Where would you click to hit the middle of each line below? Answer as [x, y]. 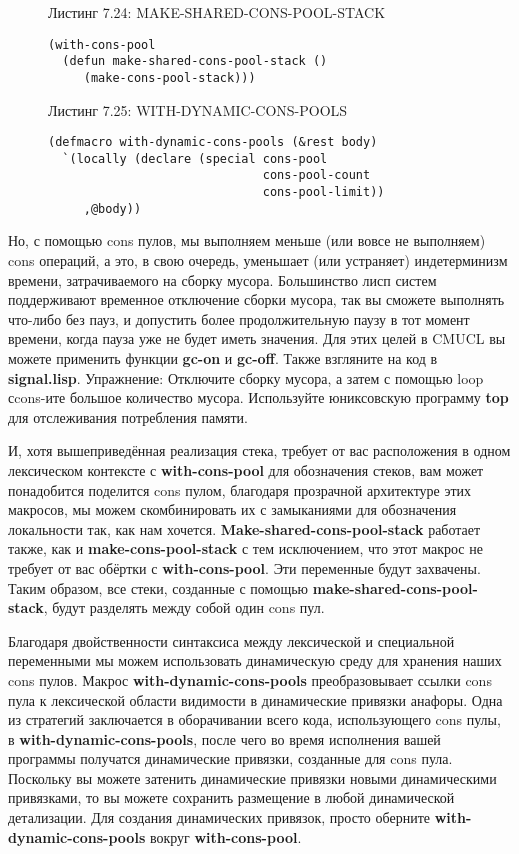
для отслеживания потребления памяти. [128, 416]
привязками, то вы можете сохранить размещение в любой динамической [231, 797]
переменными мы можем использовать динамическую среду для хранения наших [255, 660]
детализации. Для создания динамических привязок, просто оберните [219, 817]
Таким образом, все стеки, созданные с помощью [158, 587]
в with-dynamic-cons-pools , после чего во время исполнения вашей [224, 738]
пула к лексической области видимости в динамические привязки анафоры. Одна [255, 699]
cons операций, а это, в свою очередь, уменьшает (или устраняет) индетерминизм [258, 260]
